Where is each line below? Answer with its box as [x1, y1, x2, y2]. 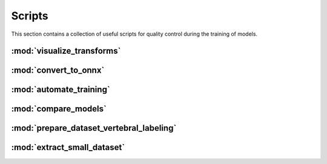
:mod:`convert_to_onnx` [11, 65, 105, 76]
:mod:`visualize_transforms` [11, 46, 121, 56]
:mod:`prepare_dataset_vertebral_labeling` [11, 123, 177, 133]
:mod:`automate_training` [11, 85, 110, 95]
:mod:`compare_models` [11, 103, 107, 114]
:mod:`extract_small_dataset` [11, 142, 125, 153]
